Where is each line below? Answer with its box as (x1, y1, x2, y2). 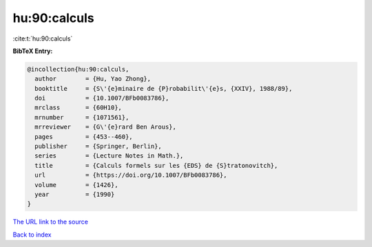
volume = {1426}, (34, 181, 118, 189)
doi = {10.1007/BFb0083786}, (34, 94, 169, 103)
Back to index (12, 230, 52, 239)
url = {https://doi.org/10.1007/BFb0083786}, (34, 171, 227, 179)
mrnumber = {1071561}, (34, 114, 130, 121)
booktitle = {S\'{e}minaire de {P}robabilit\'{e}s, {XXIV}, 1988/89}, (34, 85, 293, 92)
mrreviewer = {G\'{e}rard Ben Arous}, (34, 123, 177, 131)
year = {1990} (34, 191, 115, 198)
